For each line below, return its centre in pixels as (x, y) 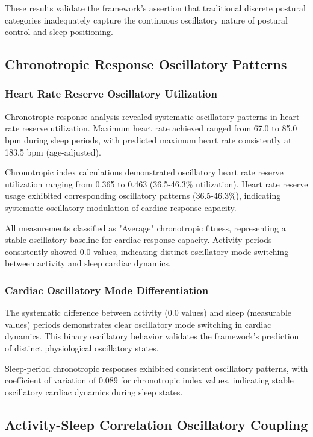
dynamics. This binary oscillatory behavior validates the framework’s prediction (152, 336)
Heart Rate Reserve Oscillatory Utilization (111, 94)
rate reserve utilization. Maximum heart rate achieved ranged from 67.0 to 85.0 (151, 128)
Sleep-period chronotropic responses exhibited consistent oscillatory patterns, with (156, 368)
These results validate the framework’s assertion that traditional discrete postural (155, 8)
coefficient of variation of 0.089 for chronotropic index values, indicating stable (149, 380)
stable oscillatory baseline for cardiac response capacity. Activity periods (138, 240)
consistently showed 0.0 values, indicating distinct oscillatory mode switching (147, 251)
